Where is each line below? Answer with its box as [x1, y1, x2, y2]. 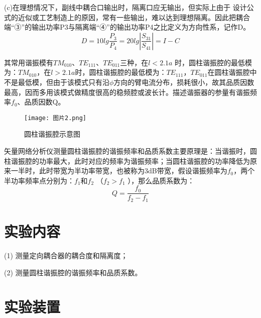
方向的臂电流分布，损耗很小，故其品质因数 [113, 76, 254, 87]
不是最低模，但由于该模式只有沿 [4, 76, 109, 87]
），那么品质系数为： [127, 175, 195, 185]
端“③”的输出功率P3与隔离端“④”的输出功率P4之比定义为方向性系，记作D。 [4, 22, 250, 32]
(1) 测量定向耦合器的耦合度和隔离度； [4, 250, 128, 261]
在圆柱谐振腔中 [207, 67, 257, 77]
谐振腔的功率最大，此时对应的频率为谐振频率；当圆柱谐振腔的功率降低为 [11, 155, 250, 166]
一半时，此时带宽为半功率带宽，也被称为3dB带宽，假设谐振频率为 [11, 165, 227, 176]
